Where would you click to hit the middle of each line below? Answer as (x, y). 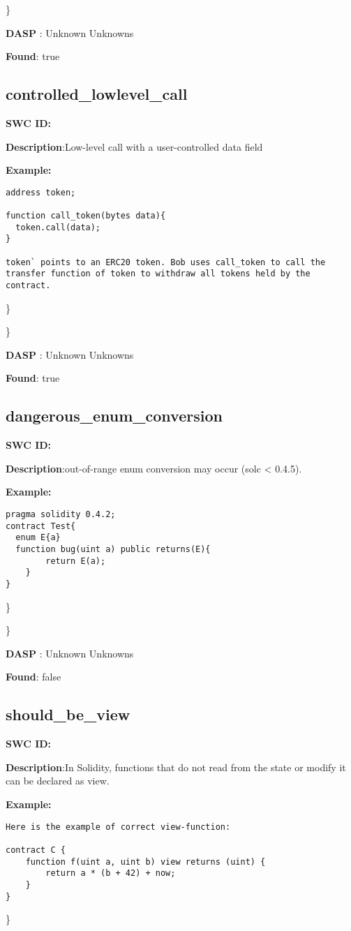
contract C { (36, 850)
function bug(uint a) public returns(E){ (113, 549)
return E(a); (76, 561)
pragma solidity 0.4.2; (61, 515)
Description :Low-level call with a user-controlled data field (134, 146)
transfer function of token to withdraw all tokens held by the (158, 274)
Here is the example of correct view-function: (118, 827)
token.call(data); (58, 227)
